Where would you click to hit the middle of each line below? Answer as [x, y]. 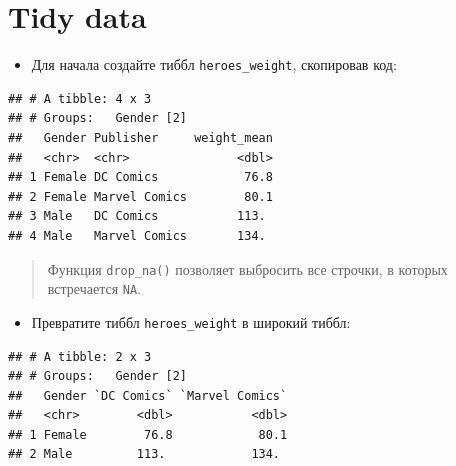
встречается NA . [94, 288]
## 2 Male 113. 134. [144, 454]
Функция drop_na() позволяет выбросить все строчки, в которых [247, 268]
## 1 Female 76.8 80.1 [148, 434]
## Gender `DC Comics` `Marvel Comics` [148, 395]
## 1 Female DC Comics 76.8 [140, 177]
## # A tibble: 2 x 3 [80, 356]
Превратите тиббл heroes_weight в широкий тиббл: [191, 321]
